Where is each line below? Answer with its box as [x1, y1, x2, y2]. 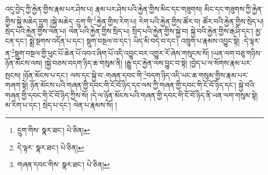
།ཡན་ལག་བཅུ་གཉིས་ [211, 47, 262, 58]
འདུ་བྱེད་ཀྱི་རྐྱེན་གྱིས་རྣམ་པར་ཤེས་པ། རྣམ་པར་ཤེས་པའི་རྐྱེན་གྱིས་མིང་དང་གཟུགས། [5, 4, 202, 14]
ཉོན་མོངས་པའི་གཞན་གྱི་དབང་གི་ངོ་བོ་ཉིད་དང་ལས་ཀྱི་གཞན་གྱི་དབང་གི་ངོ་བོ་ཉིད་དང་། [30, 80, 236, 90]
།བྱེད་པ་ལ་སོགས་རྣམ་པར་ [189, 57, 252, 68]
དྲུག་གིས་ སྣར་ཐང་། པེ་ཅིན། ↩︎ [17, 124, 90, 135]
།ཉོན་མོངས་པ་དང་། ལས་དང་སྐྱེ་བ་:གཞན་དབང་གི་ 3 [23, 68, 146, 80]
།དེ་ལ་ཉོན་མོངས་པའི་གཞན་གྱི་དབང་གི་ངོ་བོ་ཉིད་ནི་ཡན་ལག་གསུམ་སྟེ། [90, 89, 258, 100]
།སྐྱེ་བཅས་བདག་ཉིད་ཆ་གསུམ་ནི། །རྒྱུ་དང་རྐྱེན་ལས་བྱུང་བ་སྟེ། [44, 57, 187, 68]
